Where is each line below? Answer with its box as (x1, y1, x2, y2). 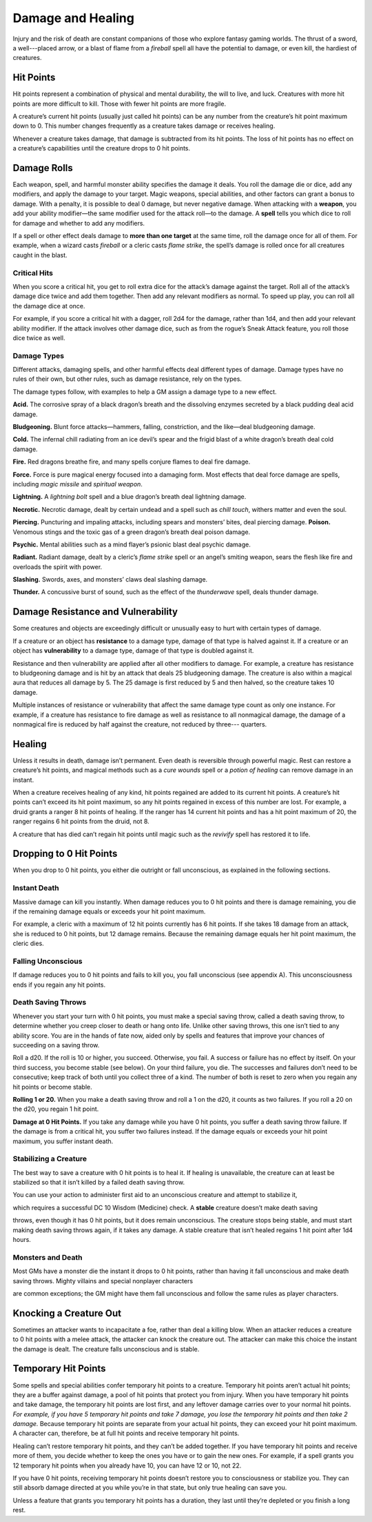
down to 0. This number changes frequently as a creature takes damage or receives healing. (12, 121, 276, 130)
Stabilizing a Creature (12, 1154, 87, 1164)
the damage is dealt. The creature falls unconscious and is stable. (12, 1345, 200, 1353)
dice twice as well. (12, 333, 65, 342)
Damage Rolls (12, 162, 74, 174)
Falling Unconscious (12, 956, 83, 966)
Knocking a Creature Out (12, 1307, 122, 1319)
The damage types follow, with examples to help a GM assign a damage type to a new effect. (12, 387, 277, 396)
